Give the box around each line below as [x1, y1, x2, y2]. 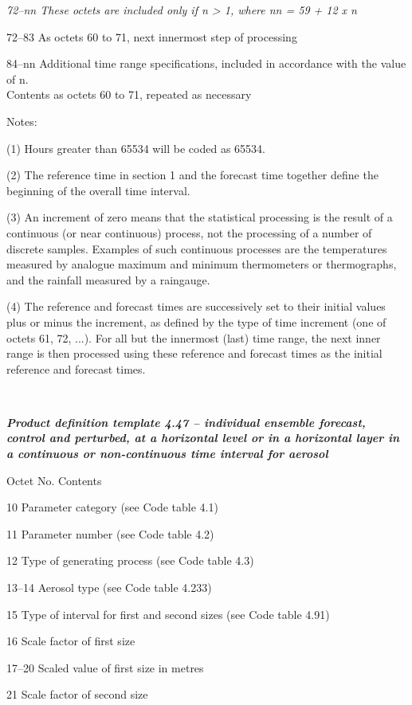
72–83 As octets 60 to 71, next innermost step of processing [6, 28, 297, 45]
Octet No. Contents [6, 472, 102, 488]
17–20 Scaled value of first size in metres [6, 659, 204, 676]
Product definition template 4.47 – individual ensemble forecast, [6, 413, 366, 430]
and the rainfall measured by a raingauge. [6, 271, 210, 288]
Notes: [6, 112, 37, 129]
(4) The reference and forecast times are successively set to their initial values [6, 298, 386, 315]
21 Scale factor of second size [6, 686, 148, 703]
